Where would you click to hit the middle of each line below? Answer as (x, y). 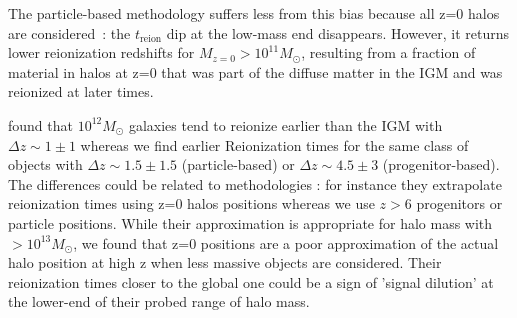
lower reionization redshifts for (101, 52)
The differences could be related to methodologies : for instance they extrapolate (255, 183)
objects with (45, 164)
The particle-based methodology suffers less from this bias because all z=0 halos (254, 13)
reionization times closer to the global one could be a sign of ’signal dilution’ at (251, 281)
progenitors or (459, 203)
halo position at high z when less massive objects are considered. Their (225, 262)
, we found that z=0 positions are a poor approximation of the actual (286, 242)
